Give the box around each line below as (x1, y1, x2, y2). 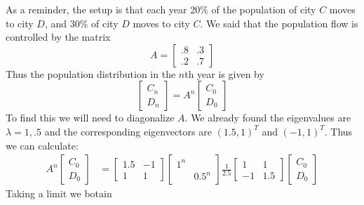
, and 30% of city (44, 15, 119, 30)
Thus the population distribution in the (6, 66, 176, 81)
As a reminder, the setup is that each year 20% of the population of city (6, 2, 316, 16)
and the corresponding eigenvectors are (44, 124, 212, 138)
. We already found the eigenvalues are (184, 110, 351, 125)
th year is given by (184, 66, 264, 81)
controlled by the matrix (6, 29, 111, 44)
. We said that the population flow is (200, 15, 358, 30)
